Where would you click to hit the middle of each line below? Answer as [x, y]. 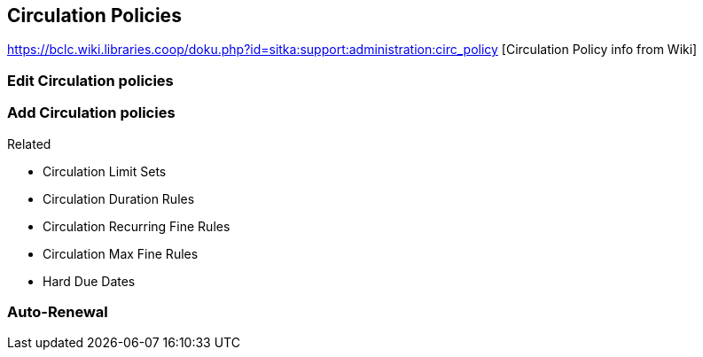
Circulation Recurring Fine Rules [137, 226]
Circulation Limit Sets [105, 171]
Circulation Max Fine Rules [121, 253]
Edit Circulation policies [90, 80]
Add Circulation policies [91, 113]
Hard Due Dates [89, 281]
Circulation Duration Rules [119, 198]
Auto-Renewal [58, 311]
